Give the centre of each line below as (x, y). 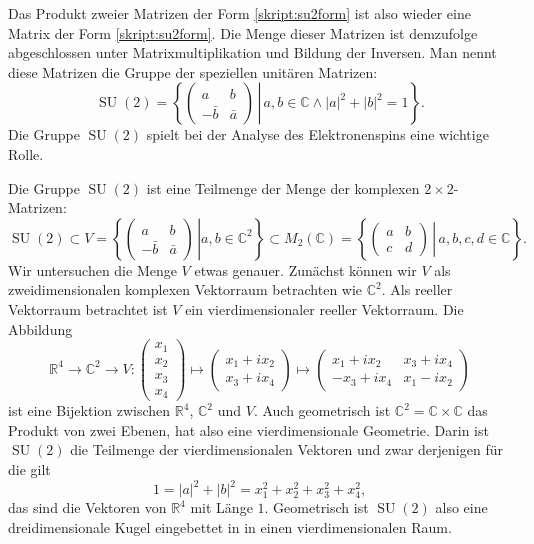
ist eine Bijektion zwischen (89, 410)
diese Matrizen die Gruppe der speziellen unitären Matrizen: (193, 71)
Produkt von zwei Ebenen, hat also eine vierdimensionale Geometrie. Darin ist (248, 429)
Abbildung (40, 328)
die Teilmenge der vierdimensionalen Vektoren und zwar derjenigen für (286, 449)
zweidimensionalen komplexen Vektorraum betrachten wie (185, 289)
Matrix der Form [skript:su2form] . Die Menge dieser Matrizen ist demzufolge (243, 32)
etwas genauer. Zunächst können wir (305, 269)
